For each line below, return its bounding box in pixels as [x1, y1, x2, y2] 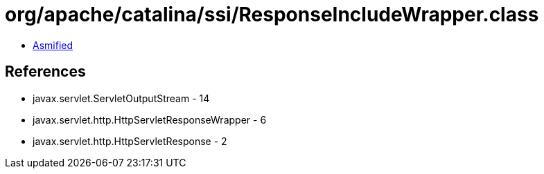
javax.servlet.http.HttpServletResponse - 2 [33, 135, 227, 147]
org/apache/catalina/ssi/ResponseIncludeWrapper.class [5, 3, 539, 26]
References [5, 63, 86, 81]
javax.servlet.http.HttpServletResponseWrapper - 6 [33, 113, 267, 126]
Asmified [33, 39, 73, 51]
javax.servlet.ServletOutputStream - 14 [33, 92, 210, 104]
